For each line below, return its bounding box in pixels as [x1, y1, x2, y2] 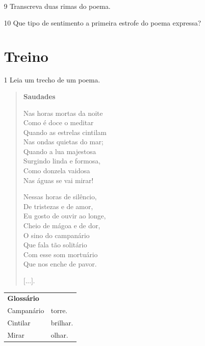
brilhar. [51, 318, 73, 328]
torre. [51, 305, 68, 316]
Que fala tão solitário [23, 240, 87, 250]
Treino [4, 46, 49, 66]
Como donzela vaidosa [23, 165, 90, 176]
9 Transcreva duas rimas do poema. [4, 1, 111, 11]
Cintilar [7, 318, 31, 328]
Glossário [7, 293, 39, 303]
